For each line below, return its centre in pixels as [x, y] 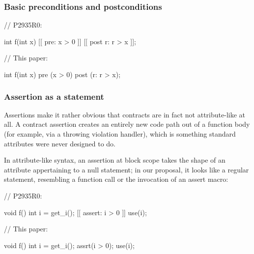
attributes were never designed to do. [60, 143]
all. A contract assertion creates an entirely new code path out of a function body [127, 124]
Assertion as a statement [54, 96]
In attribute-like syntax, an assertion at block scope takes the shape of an [115, 160]
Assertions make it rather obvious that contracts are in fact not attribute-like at [125, 114]
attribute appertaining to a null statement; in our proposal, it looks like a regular [127, 169]
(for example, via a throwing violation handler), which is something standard [120, 134]
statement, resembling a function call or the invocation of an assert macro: [116, 179]
